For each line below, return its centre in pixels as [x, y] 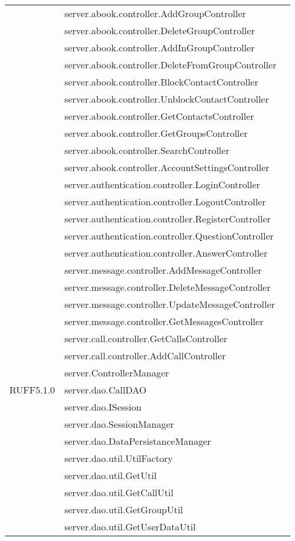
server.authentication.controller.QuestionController [169, 236]
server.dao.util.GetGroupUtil [124, 509]
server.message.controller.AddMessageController [163, 270]
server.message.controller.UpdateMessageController [170, 304]
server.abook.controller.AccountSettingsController [167, 167]
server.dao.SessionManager [119, 424]
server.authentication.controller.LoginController [162, 184]
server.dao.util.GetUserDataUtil [130, 527]
